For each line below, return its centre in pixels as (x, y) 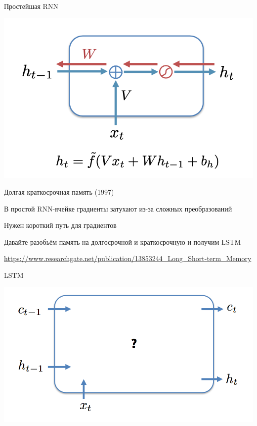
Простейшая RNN (31, 6)
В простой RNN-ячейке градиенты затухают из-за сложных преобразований (118, 208)
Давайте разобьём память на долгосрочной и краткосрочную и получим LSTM (123, 241)
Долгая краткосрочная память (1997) (59, 191)
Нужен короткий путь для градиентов (60, 225)
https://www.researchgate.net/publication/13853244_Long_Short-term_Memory (128, 258)
